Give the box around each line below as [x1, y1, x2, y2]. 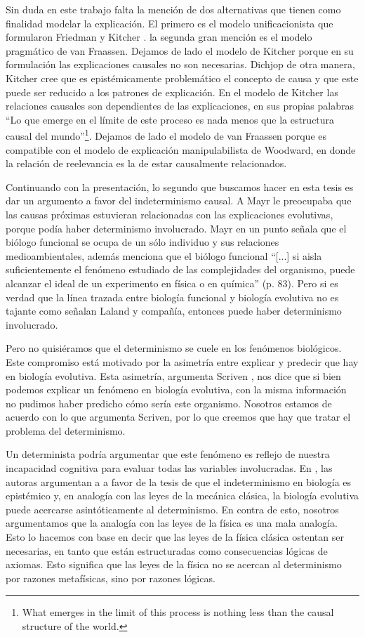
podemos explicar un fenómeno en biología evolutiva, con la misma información [6, 382, 347, 397]
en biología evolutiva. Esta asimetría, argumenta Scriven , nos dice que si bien [6, 368, 341, 383]
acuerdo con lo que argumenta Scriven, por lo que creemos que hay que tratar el [6, 409, 351, 424]
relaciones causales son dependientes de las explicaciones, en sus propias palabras [6, 98, 354, 113]
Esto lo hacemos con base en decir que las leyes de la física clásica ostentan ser [6, 530, 344, 544]
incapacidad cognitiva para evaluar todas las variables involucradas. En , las [6, 461, 333, 475]
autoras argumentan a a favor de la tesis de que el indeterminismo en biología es [6, 474, 352, 489]
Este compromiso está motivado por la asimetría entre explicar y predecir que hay [6, 354, 359, 369]
